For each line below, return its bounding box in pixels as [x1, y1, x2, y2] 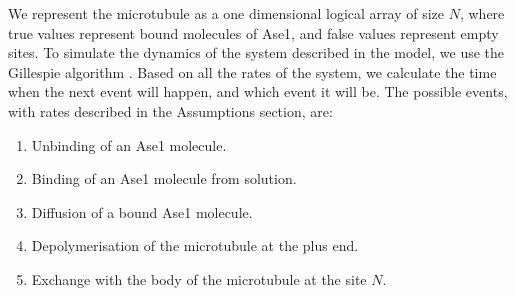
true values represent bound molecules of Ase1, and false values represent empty [8, 22, 499, 43]
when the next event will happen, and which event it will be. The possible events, [8, 81, 508, 102]
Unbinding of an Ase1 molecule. [31, 134, 227, 155]
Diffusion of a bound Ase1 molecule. [31, 201, 253, 222]
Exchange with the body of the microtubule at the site [31, 268, 367, 289]
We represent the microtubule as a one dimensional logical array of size [8, 3, 445, 23]
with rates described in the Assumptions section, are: [8, 100, 333, 121]
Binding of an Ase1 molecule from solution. [31, 168, 297, 189]
